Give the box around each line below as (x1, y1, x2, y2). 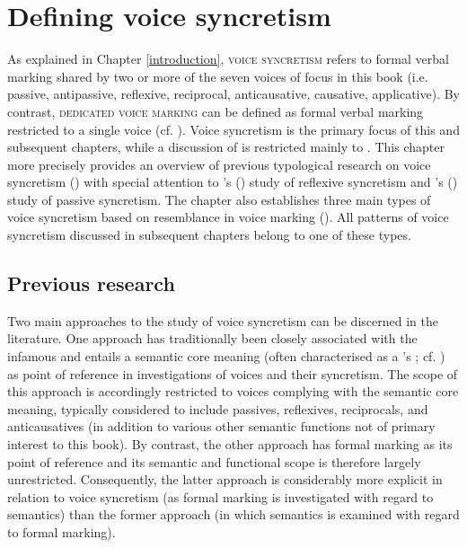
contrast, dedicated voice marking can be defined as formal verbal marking (7, 102, 424, 120)
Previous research (7, 270, 175, 297)
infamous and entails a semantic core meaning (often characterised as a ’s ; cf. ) (7, 347, 445, 366)
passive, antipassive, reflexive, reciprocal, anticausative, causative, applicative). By (7, 84, 460, 103)
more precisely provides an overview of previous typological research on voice (7, 155, 431, 173)
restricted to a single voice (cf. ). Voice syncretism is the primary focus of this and (7, 119, 460, 138)
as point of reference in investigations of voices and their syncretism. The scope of (7, 364, 458, 383)
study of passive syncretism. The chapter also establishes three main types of (7, 190, 431, 208)
